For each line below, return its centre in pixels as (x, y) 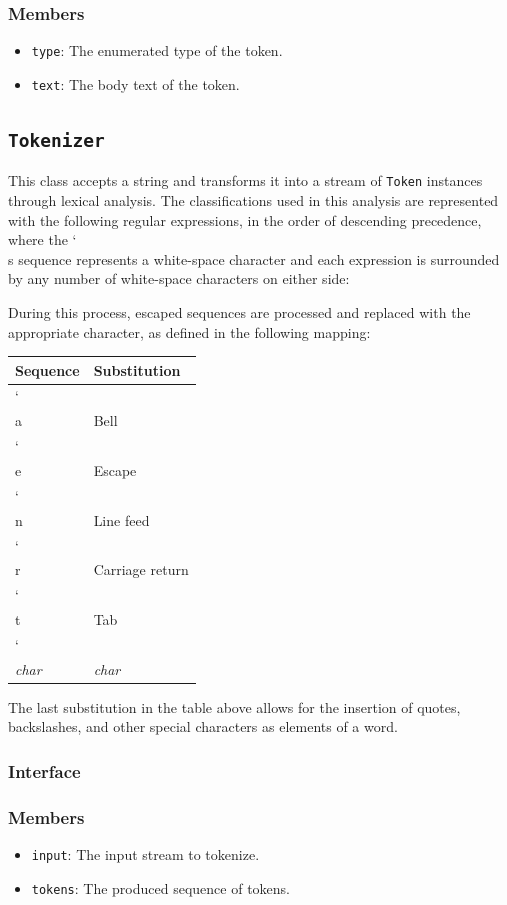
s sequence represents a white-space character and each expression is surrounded (254, 258)
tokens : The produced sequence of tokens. (160, 887)
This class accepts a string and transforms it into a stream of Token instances (245, 180)
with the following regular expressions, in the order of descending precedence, (245, 219)
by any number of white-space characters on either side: (179, 278)
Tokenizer (56, 140)
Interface (44, 770)
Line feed (121, 519)
